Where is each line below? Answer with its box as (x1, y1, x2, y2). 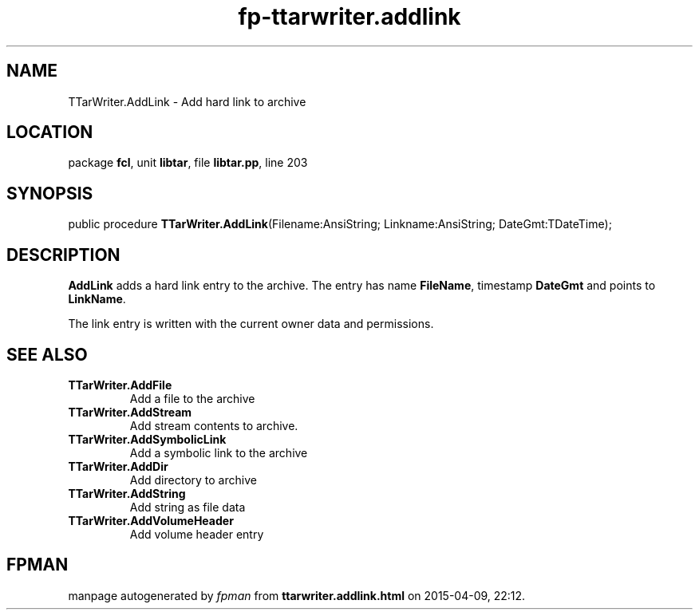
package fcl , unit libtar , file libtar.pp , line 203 (68, 156, 308, 170)
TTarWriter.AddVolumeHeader (68, 513, 234, 527)
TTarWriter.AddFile (68, 377, 172, 392)
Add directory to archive (129, 472, 257, 487)
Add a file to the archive (129, 391, 255, 405)
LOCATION (6, 122, 93, 143)
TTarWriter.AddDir (68, 459, 168, 473)
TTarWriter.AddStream (68, 405, 192, 419)
